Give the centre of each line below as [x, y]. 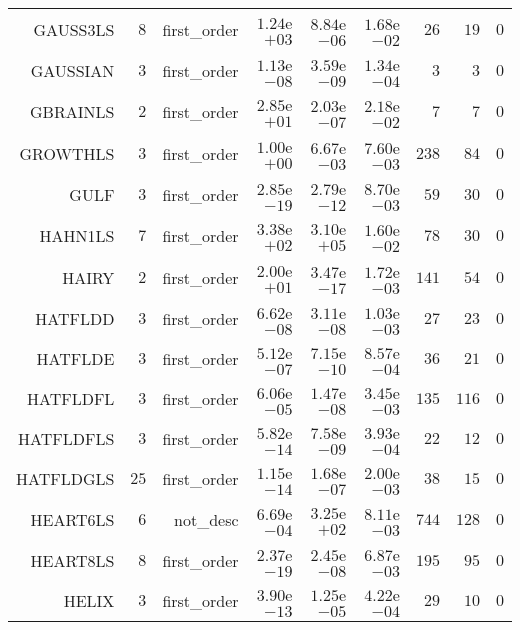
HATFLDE [75, 358]
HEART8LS [72, 560]
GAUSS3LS [74, 29]
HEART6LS [72, 519]
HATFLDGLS [65, 478]
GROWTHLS [67, 153]
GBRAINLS [72, 111]
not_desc [206, 519]
